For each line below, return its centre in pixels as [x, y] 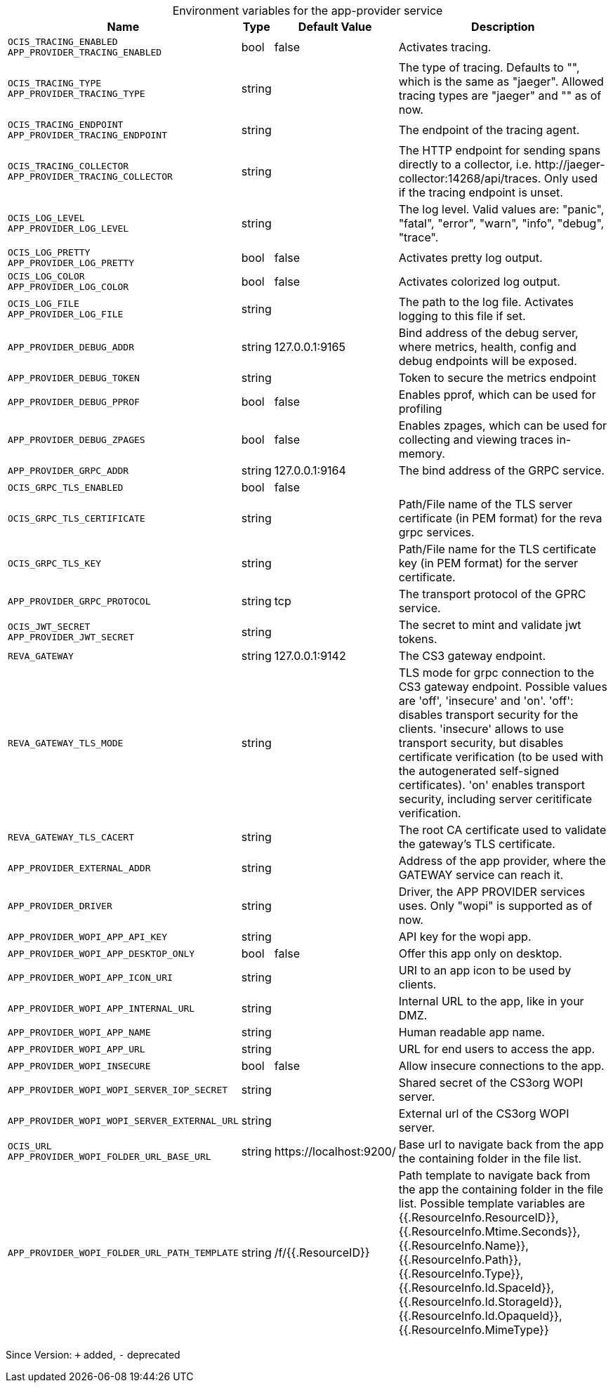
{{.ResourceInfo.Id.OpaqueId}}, [480, 1316]
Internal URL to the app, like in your [491, 1001]
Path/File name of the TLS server [486, 504]
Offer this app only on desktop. [480, 953]
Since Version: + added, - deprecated [93, 1355]
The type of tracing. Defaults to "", [489, 67]
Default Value [335, 27]
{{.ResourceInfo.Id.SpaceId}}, [476, 1288]
